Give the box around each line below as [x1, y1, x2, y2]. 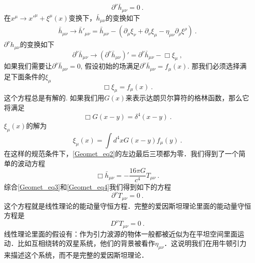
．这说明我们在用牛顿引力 [164, 238, 247, 248]
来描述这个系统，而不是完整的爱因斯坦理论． [4, 250, 148, 260]
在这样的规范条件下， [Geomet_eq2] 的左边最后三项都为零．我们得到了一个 [4, 148, 239, 158]
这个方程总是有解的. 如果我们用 [4, 93, 104, 103]
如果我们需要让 [4, 61, 52, 71]
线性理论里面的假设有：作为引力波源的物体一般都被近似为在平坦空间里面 [4, 228, 237, 239]
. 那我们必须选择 [187, 61, 240, 71]
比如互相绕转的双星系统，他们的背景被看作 [17, 238, 155, 248]
